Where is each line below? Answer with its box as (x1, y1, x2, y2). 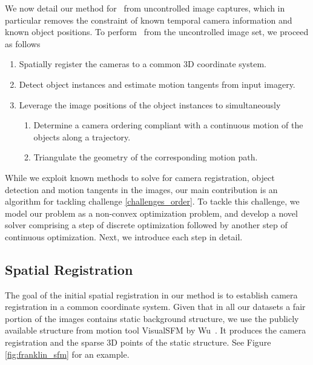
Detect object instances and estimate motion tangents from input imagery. (19, 77, 295, 90)
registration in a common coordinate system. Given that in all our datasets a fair (5, 300, 306, 313)
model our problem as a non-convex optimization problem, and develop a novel (5, 206, 298, 219)
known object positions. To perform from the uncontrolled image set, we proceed (5, 25, 309, 38)
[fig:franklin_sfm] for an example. (5, 347, 130, 360)
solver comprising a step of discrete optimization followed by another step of (5, 219, 288, 231)
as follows (5, 37, 41, 50)
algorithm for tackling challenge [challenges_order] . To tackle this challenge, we (5, 195, 300, 208)
